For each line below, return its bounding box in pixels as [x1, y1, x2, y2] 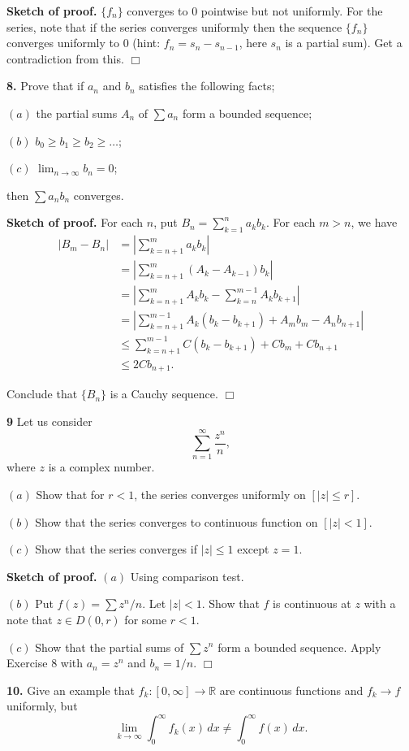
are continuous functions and [219, 681, 364, 698]
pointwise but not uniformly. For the [200, 2, 383, 19]
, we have [351, 214, 398, 231]
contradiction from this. [6, 50, 124, 67]
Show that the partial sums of [35, 638, 184, 655]
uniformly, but [6, 697, 78, 714]
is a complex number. [48, 458, 155, 475]
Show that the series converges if [35, 540, 197, 558]
